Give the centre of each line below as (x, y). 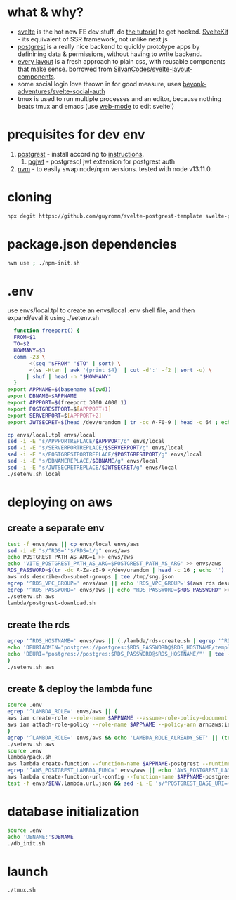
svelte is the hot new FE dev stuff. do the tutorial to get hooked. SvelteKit (123, 32)
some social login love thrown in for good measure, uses (99, 84)
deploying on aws (60, 502)
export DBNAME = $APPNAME (42, 396)
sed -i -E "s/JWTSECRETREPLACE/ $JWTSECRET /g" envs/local (92, 468)
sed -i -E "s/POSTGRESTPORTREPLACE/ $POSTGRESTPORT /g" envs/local (105, 455)
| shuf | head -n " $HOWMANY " (68, 376)
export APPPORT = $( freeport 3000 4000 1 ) (67, 403)
